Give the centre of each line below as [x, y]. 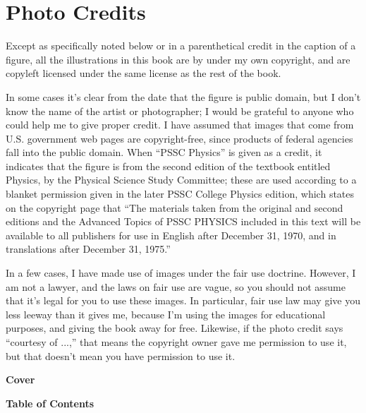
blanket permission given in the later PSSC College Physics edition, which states [180, 194]
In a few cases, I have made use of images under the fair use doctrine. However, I [181, 273]
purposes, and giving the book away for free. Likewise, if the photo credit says [175, 328]
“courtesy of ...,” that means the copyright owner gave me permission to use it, [176, 342]
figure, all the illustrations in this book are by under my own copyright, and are [178, 59]
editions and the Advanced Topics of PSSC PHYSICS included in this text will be [183, 221]
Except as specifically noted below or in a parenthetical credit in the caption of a [181, 46]
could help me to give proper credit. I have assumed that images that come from [180, 125]
